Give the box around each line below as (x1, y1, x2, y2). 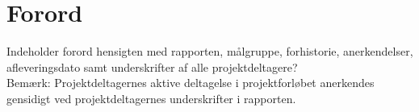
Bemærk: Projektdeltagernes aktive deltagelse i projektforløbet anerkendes (6, 74, 375, 91)
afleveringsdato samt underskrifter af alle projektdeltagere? (6, 58, 298, 75)
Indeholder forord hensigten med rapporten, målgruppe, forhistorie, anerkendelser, (6, 43, 413, 60)
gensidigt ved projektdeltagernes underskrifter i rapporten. (6, 89, 296, 106)
